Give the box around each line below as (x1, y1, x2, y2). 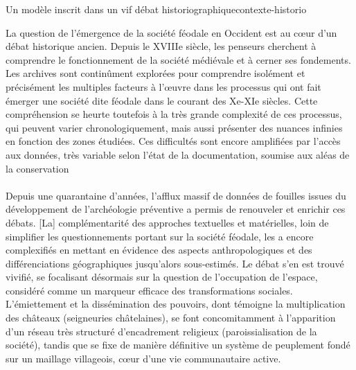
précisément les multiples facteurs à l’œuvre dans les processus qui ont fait (6, 79, 321, 94)
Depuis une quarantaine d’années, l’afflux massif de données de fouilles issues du (6, 188, 346, 202)
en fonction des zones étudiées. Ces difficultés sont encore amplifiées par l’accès (6, 134, 341, 148)
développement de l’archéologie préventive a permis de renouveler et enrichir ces (6, 202, 346, 216)
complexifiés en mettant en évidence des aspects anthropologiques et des (6, 243, 312, 257)
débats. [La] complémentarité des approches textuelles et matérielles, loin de (6, 215, 329, 229)
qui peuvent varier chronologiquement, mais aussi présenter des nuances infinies (6, 120, 343, 134)
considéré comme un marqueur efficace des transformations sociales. (6, 283, 293, 297)
